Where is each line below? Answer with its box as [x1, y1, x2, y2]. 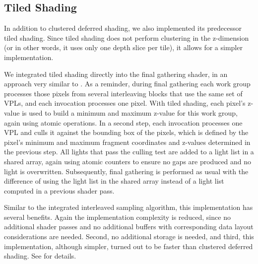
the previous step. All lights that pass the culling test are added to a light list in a [4, 146, 254, 157]
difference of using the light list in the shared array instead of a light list [4, 176, 224, 186]
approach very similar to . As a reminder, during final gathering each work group [4, 78, 251, 89]
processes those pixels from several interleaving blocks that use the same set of [4, 88, 243, 98]
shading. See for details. [4, 251, 76, 261]
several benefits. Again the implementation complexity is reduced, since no [4, 211, 231, 222]
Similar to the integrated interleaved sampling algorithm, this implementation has [4, 202, 253, 212]
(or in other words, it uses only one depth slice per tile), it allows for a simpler [4, 42, 243, 53]
